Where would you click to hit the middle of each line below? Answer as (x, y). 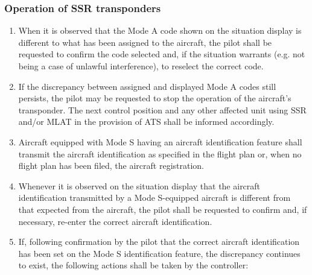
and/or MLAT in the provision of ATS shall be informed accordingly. (146, 122)
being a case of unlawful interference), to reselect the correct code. (141, 66)
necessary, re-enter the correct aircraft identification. (115, 221)
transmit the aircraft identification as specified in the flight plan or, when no (160, 153)
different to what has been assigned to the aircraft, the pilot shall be (145, 42)
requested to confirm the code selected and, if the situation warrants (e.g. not (162, 54)
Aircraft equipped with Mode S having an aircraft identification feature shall (160, 141)
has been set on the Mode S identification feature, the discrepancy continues (159, 253)
